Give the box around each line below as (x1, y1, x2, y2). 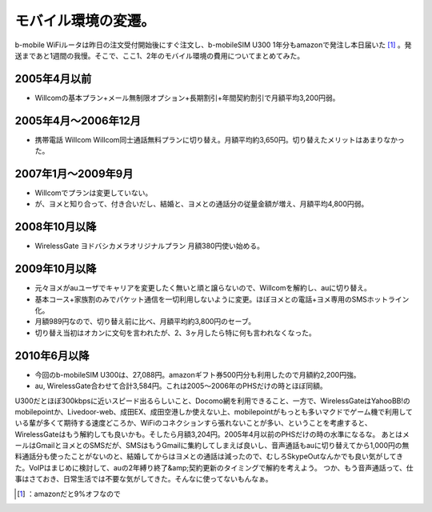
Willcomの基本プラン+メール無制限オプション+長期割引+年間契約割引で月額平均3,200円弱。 (34, 93, 340, 102)
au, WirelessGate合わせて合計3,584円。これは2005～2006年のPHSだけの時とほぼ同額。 (34, 381, 327, 391)
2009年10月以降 (14, 262, 97, 276)
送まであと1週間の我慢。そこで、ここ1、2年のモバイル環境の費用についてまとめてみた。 (14, 50, 305, 60)
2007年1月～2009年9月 (14, 166, 134, 180)
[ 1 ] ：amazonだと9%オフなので (17, 489, 121, 498)
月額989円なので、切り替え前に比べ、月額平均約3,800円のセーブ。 (34, 317, 256, 326)
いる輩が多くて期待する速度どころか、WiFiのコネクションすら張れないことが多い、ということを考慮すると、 (14, 418, 372, 428)
